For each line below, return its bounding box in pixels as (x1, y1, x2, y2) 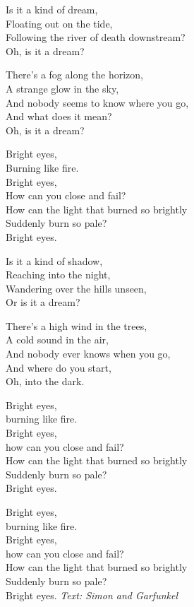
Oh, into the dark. (6, 374, 85, 389)
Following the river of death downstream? (6, 30, 186, 45)
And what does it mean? (6, 109, 112, 124)
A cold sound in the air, (6, 332, 109, 347)
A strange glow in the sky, (6, 81, 119, 95)
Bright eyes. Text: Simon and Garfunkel (6, 587, 178, 602)
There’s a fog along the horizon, (6, 67, 143, 82)
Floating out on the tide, (6, 16, 113, 30)
